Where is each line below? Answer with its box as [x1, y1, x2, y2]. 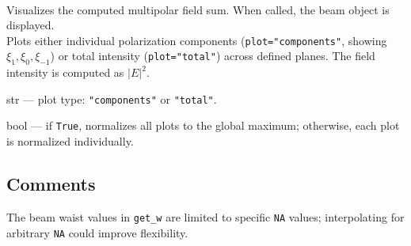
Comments [6, 172, 96, 196]
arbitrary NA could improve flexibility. [6, 224, 188, 240]
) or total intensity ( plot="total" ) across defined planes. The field [50, 47, 375, 64]
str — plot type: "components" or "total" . [6, 90, 217, 107]
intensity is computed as [6, 64, 124, 81]
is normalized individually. [6, 133, 134, 149]
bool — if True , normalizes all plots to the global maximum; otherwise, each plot [6, 117, 400, 134]
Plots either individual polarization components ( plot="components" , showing [6, 32, 387, 48]
